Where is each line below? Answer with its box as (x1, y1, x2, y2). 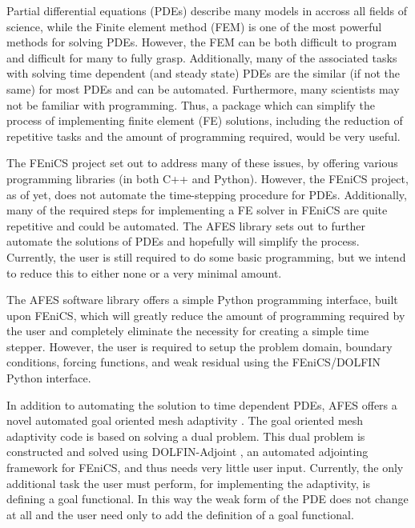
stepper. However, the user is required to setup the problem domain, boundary (6, 338, 393, 354)
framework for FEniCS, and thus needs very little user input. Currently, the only (6, 459, 404, 476)
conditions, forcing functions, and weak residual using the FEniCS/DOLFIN (6, 354, 381, 370)
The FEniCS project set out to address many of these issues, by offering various (6, 154, 398, 171)
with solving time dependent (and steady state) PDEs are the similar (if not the (6, 65, 401, 82)
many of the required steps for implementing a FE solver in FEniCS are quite (6, 202, 388, 218)
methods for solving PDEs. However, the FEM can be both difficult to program (6, 34, 397, 50)
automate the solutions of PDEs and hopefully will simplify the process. (6, 233, 360, 250)
